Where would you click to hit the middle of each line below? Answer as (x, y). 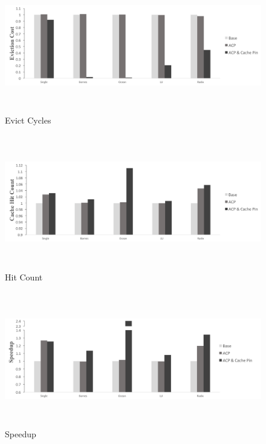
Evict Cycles (28, 120)
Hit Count (24, 277)
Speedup (21, 434)
